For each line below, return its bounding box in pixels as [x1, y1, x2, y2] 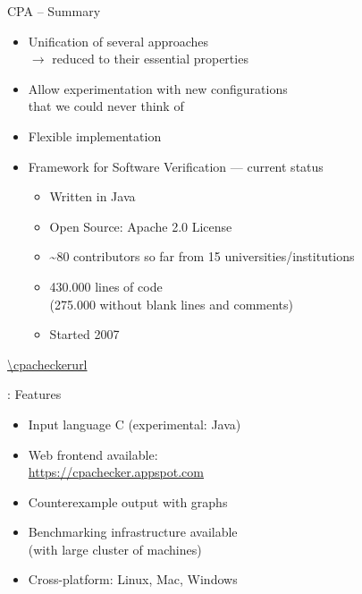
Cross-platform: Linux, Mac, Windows [28, 570, 238, 589]
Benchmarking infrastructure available [28, 522, 238, 541]
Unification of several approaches [28, 31, 209, 50]
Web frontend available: [28, 445, 158, 463]
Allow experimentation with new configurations [28, 79, 288, 98]
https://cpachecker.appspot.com [28, 462, 204, 481]
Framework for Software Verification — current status [28, 157, 324, 175]
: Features [7, 385, 62, 403]
